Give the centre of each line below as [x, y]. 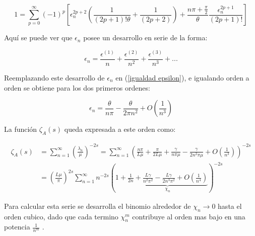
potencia [17, 227]
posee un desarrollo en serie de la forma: [145, 37]
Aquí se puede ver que [38, 37]
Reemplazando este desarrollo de [54, 77]
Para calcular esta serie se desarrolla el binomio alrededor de [98, 206]
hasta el [230, 206]
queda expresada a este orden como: [120, 129]
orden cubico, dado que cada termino [61, 216]
